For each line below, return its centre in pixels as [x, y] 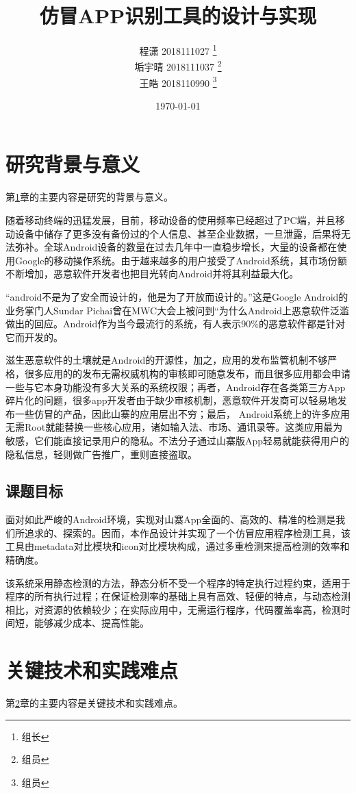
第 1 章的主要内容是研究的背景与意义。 [89, 197]
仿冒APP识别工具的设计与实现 [178, 15]
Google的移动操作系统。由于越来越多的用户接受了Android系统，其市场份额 [181, 260]
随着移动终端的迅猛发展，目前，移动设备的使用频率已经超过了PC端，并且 [170, 220]
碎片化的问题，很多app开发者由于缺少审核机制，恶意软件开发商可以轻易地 [171, 400]
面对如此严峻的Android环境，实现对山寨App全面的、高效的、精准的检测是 [171, 519]
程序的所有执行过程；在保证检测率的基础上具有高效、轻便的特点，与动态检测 [178, 596]
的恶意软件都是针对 [302, 324]
